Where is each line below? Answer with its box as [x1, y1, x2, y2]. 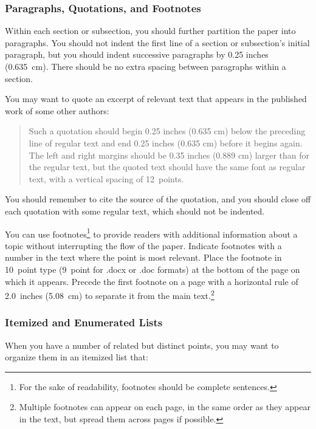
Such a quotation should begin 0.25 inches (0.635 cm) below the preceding [29, 125, 306, 137]
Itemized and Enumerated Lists [5, 315, 163, 330]
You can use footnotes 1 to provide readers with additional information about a [5, 225, 298, 240]
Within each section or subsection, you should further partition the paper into [5, 24, 296, 37]
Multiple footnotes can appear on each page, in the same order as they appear [19, 400, 311, 413]
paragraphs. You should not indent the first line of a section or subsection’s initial [5, 36, 310, 49]
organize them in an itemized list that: [5, 351, 148, 363]
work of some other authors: [5, 104, 109, 117]
